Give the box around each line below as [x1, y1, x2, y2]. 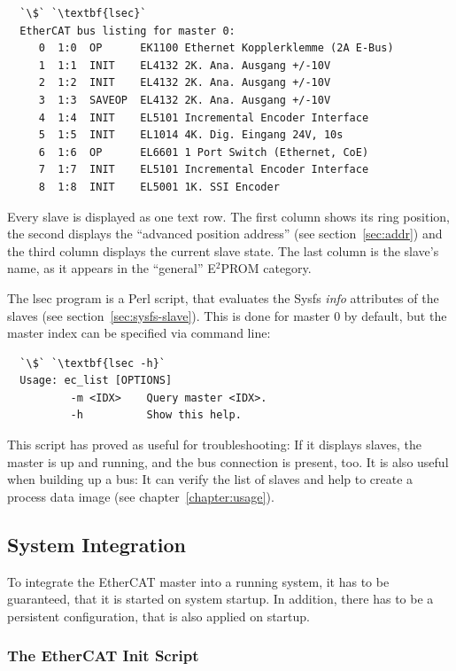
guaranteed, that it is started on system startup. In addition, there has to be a [7, 589, 434, 608]
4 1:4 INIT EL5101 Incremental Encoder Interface [38, 111, 369, 124]
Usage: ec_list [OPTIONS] [19, 374, 173, 387]
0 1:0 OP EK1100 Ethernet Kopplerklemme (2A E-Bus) [38, 42, 394, 55]
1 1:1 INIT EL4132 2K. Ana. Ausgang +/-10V [38, 59, 331, 72]
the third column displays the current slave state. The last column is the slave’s [7, 241, 439, 260]
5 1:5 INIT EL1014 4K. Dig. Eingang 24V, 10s [38, 129, 344, 142]
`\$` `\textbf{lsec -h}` [19, 356, 166, 370]
